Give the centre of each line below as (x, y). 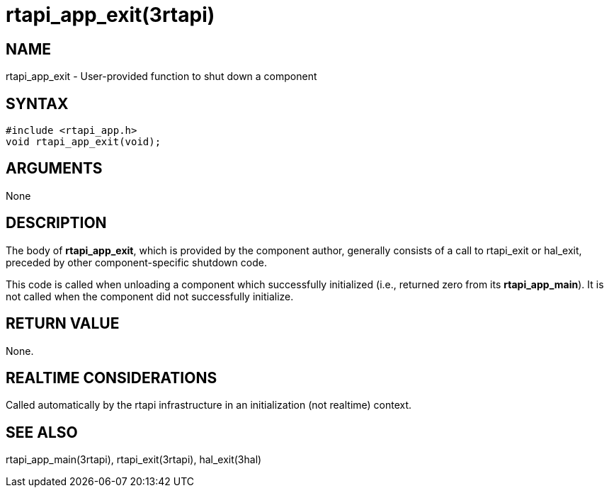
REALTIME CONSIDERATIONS (112, 378)
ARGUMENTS (54, 169)
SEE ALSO (42, 432)
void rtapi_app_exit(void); (84, 142)
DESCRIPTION (56, 223)
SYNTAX (37, 103)
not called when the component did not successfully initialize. (150, 296)
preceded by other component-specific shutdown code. (136, 262)
